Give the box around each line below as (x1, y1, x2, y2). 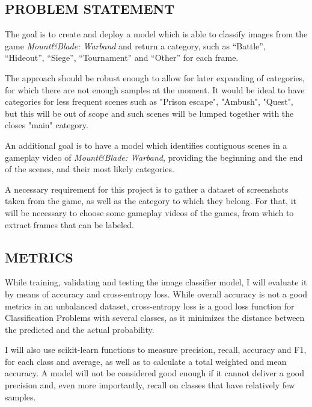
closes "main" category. (5, 119, 88, 131)
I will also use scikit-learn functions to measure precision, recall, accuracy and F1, (5, 343, 307, 356)
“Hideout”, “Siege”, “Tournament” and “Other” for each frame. (5, 51, 239, 64)
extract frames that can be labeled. (5, 218, 134, 231)
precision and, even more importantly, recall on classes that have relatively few (5, 379, 295, 391)
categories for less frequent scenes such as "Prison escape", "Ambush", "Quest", (5, 95, 293, 108)
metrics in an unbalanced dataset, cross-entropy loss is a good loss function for (5, 299, 295, 312)
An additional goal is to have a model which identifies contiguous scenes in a (5, 138, 287, 151)
